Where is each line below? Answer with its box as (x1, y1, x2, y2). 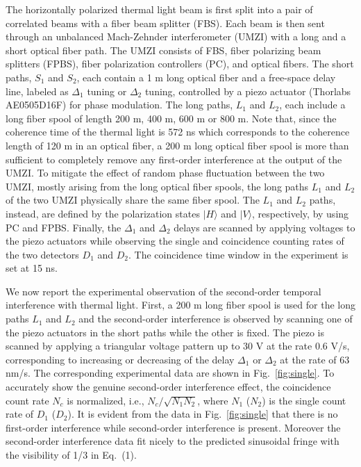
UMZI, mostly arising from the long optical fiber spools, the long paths (6, 179, 309, 193)
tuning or (87, 83, 127, 98)
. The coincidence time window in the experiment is (128, 247, 349, 261)
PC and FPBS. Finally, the (6, 220, 121, 234)
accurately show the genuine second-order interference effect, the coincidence (6, 379, 331, 394)
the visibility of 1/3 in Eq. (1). (6, 448, 137, 461)
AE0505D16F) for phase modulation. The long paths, (6, 97, 233, 112)
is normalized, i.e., (67, 393, 144, 407)
